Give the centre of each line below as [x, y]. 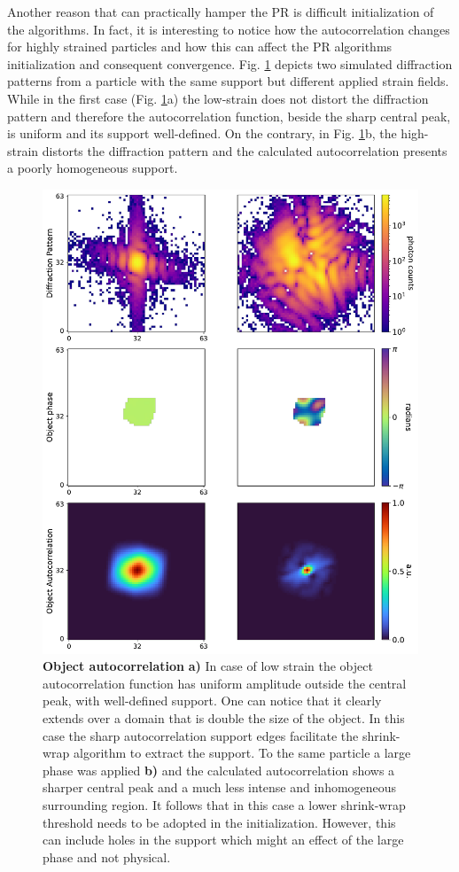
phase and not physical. [107, 856]
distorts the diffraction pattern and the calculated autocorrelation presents [245, 150]
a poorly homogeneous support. [93, 168]
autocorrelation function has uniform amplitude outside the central [225, 683]
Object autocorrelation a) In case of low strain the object [208, 666]
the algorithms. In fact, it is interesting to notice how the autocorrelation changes [229, 29]
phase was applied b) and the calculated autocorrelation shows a [219, 770]
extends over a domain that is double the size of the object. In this [224, 718]
